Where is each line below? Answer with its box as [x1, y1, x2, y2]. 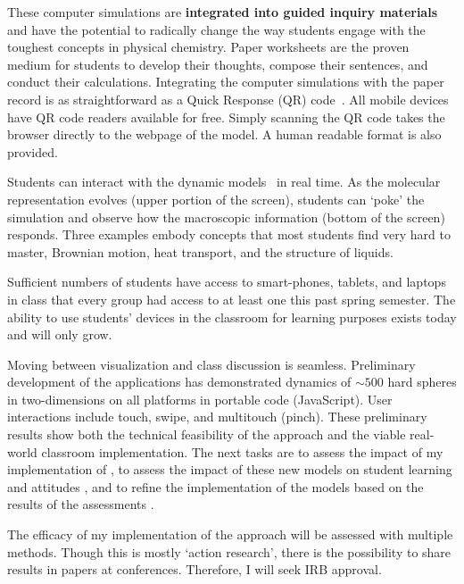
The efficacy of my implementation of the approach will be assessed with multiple [7, 525, 453, 544]
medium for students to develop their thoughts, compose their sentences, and [7, 54, 428, 73]
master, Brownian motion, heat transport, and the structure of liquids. [7, 242, 394, 261]
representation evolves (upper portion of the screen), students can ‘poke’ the [7, 189, 425, 208]
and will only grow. [7, 325, 112, 344]
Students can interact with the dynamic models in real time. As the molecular [7, 172, 441, 191]
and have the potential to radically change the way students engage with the [7, 20, 426, 38]
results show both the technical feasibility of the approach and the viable [7, 425, 406, 444]
